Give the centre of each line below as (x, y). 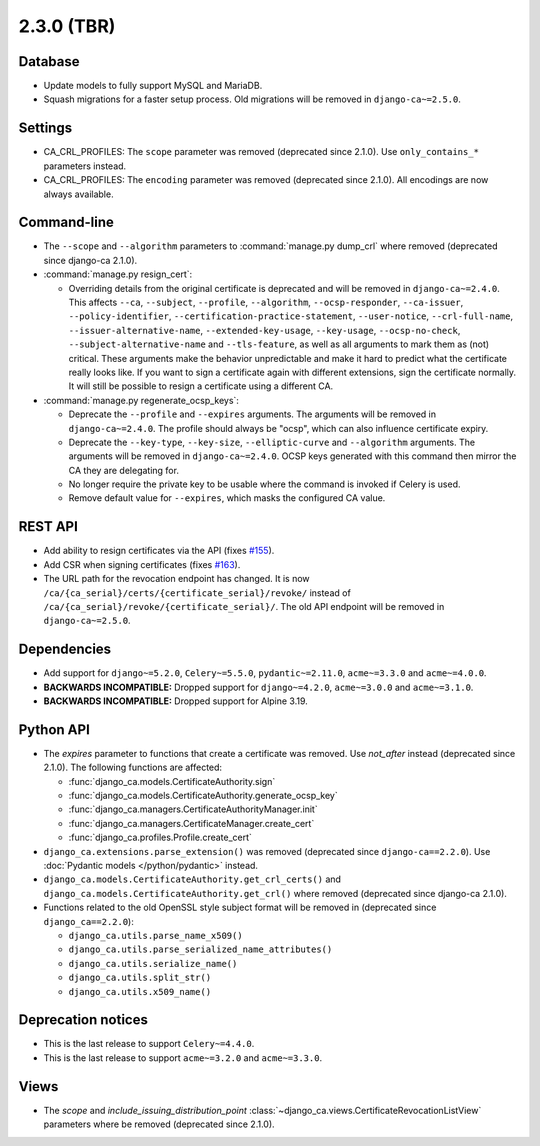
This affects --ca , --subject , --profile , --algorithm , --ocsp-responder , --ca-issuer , (266, 302)
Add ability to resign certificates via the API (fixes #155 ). (159, 551)
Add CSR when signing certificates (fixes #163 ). (142, 564)
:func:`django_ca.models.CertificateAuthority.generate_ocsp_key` (203, 796)
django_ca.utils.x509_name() (140, 991)
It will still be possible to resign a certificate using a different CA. (201, 386)
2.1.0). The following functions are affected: (133, 767)
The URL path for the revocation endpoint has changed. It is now (176, 579)
